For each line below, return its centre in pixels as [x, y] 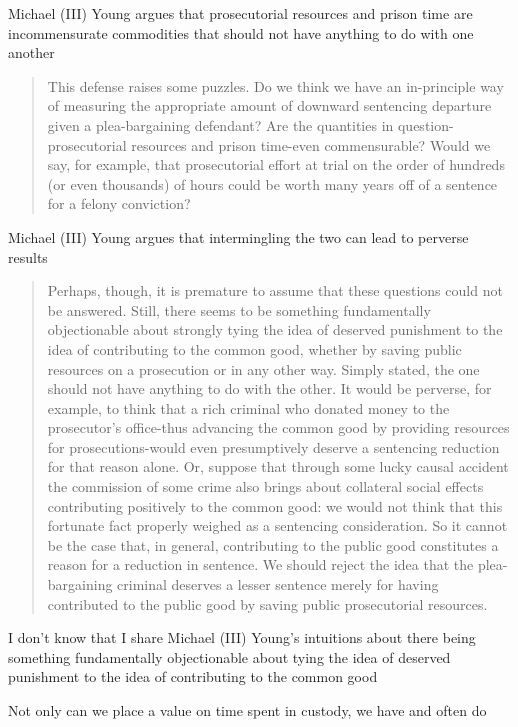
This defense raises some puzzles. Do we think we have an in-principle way [275, 85]
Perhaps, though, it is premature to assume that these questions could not [275, 290]
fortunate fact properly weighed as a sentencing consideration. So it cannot [277, 525]
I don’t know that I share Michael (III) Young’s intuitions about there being [242, 637]
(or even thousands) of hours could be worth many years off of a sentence [272, 183]
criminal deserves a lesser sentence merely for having [278, 584]
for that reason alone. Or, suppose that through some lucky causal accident [278, 466]
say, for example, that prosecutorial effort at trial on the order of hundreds [276, 164]
